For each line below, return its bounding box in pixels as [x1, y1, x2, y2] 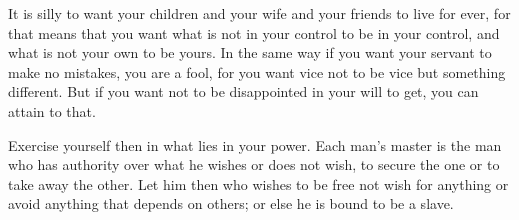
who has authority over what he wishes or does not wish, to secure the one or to [8, 154, 500, 175]
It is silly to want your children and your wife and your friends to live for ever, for [8, 3, 511, 23]
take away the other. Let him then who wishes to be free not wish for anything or [8, 173, 509, 194]
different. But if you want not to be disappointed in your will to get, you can [8, 81, 479, 102]
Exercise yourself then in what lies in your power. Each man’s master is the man [8, 134, 502, 155]
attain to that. [8, 100, 96, 121]
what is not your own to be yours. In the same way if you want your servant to [8, 42, 492, 63]
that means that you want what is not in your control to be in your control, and [8, 22, 500, 43]
